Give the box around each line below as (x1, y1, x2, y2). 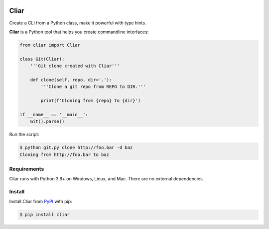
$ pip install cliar (19, 212, 70, 218)
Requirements (9, 165, 44, 172)
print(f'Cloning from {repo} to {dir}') (40, 98, 141, 104)
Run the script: (9, 132, 39, 138)
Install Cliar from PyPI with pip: (9, 199, 72, 205)
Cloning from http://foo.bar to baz (19, 152, 110, 157)
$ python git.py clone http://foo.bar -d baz (19, 145, 133, 151)
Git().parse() (30, 119, 65, 124)
